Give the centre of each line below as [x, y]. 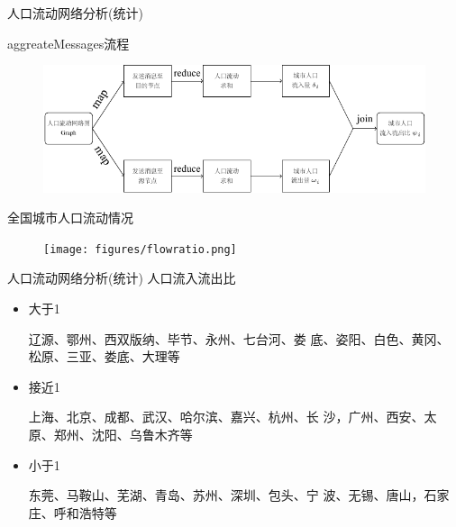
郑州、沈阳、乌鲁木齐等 [123, 434]
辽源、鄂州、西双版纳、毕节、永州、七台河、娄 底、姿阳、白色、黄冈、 [239, 338]
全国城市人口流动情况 [70, 218]
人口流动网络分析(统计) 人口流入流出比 [122, 278]
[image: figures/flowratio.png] [140, 249]
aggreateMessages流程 [68, 43]
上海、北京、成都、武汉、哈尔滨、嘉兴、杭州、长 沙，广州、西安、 [226, 417]
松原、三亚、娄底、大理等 [104, 356]
